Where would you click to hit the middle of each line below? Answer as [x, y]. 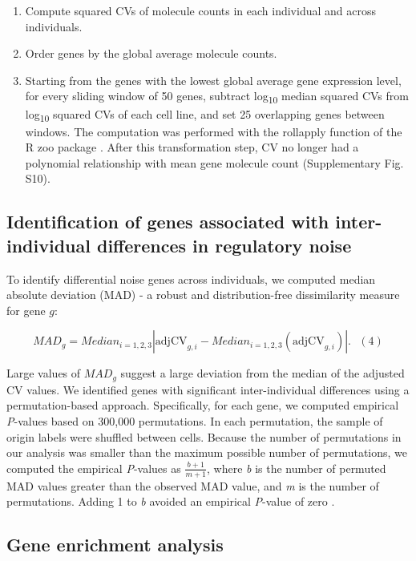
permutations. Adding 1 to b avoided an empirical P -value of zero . [171, 501]
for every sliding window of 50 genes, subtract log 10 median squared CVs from [217, 97]
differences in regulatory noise [224, 245]
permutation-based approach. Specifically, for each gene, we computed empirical [203, 405]
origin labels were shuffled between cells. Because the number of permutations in [204, 436]
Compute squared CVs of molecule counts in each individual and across [200, 10]
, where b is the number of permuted [296, 468]
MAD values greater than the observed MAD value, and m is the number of [193, 485]
